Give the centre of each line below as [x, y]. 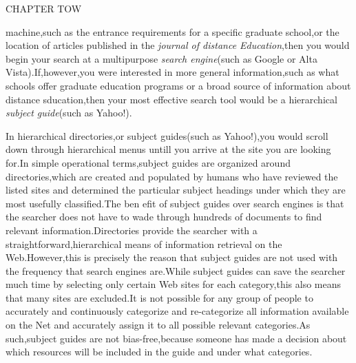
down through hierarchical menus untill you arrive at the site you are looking [168, 149]
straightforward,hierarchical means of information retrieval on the [144, 243]
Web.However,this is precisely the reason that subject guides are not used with [172, 257]
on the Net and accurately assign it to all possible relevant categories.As [158, 325]
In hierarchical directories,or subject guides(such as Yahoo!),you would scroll [167, 135]
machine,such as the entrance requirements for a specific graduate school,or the [172, 31]
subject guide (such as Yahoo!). [69, 113]
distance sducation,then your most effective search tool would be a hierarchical [171, 99]
